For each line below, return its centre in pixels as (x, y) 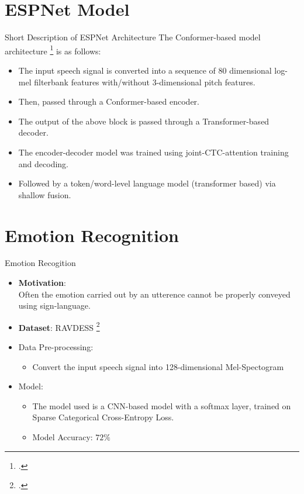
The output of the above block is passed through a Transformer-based (144, 121)
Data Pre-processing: (56, 347)
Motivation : (42, 283)
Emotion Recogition (40, 263)
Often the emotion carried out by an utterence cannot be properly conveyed (154, 294)
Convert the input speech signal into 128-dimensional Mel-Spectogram (158, 366)
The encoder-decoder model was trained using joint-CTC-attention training (153, 152)
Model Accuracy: (63, 437)
